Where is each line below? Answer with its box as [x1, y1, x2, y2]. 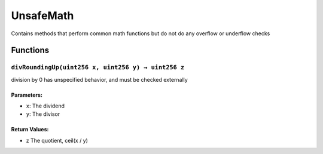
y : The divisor [26, 110, 60, 118]
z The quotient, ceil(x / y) [26, 137, 88, 144]
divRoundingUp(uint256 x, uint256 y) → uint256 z [11, 63, 185, 72]
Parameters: [11, 91, 43, 98]
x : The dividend [26, 102, 65, 110]
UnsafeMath [11, 9, 74, 22]
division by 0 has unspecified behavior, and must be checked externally [11, 76, 188, 83]
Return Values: [11, 126, 49, 133]
